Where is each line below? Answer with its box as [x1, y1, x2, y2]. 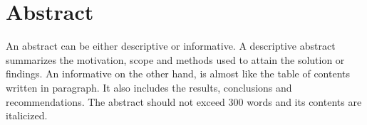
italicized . [6, 108, 48, 123]
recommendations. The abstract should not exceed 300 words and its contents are [6, 94, 362, 109]
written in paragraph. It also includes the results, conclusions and [6, 80, 292, 94]
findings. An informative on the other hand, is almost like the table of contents [6, 66, 351, 81]
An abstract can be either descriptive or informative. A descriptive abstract [6, 38, 336, 53]
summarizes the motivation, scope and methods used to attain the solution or [6, 52, 345, 67]
